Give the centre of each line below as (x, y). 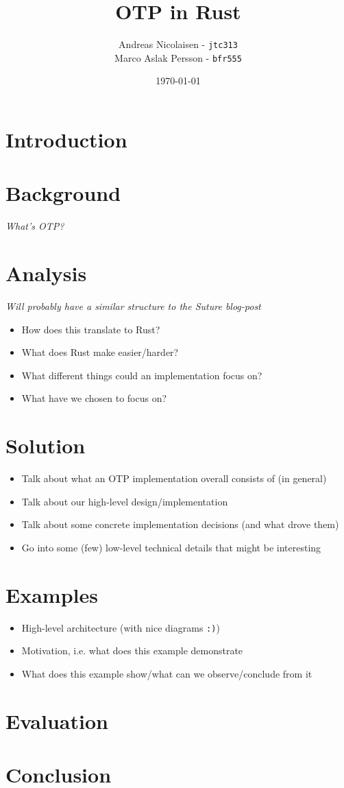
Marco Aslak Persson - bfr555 (178, 57)
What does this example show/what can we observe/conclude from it (167, 673)
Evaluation (57, 720)
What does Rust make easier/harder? (100, 352)
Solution (46, 445)
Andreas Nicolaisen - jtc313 (178, 44)
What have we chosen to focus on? (94, 398)
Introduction (66, 140)
